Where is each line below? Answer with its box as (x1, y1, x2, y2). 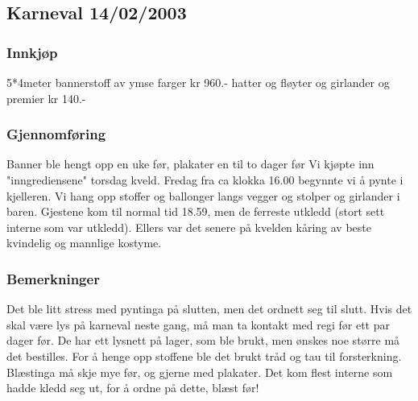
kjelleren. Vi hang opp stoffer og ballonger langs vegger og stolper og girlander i (6, 187, 400, 204)
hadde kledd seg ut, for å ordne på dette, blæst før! (6, 379, 259, 396)
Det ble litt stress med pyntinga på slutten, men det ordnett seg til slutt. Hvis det (6, 300, 412, 317)
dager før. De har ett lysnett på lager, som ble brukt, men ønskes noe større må (6, 332, 400, 349)
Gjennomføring (6, 124, 106, 144)
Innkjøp (6, 42, 58, 62)
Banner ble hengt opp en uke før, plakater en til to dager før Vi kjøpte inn (6, 155, 375, 172)
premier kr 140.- (6, 89, 86, 106)
